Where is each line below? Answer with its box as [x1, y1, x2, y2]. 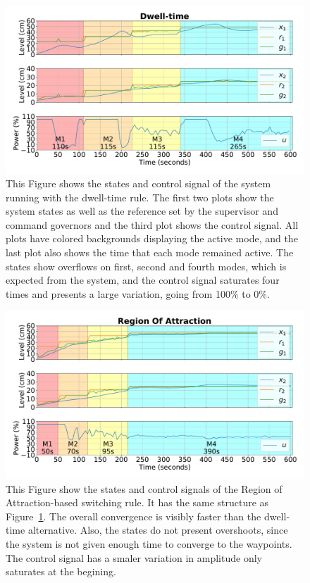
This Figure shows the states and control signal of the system [6, 176, 271, 191]
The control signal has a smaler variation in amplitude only [6, 550, 262, 565]
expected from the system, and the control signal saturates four [6, 272, 280, 287]
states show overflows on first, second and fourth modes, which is [6, 258, 287, 273]
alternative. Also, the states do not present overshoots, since [27, 522, 288, 537]
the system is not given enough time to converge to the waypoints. [6, 536, 292, 551]
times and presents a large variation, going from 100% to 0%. [6, 286, 270, 301]
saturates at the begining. [6, 564, 116, 579]
